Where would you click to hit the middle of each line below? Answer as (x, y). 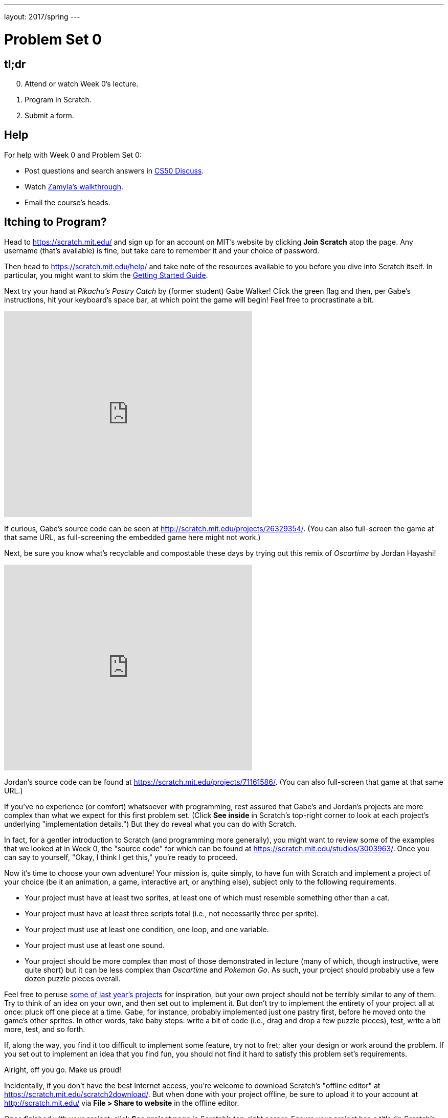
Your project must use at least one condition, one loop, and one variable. (147, 929)
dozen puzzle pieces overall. (73, 978)
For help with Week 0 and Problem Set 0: (73, 155)
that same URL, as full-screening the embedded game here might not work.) (132, 537)
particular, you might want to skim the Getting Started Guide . (106, 275)
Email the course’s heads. (68, 202)
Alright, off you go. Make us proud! (63, 1069)
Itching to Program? (55, 222)
